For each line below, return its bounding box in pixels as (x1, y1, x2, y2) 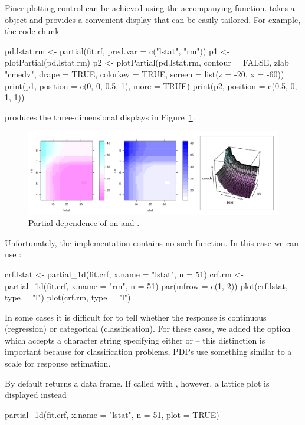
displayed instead (5, 388, 67, 401)
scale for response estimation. (5, 357, 111, 370)
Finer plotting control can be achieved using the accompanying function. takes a (5, 2, 295, 14)
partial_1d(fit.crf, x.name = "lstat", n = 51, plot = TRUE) (5, 408, 219, 420)
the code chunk (5, 25, 60, 37)
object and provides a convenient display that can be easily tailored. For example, (5, 13, 301, 25)
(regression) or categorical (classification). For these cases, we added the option (5, 322, 291, 335)
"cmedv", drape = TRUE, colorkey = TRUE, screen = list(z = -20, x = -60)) (5, 67, 284, 80)
